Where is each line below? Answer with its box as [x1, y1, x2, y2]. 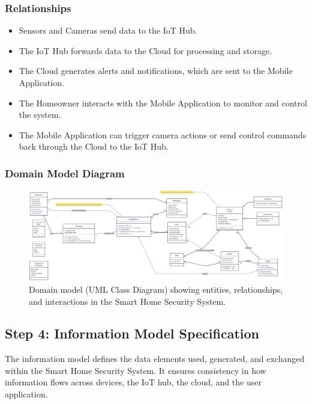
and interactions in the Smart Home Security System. [29, 295, 226, 307]
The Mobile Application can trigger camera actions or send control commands [19, 128, 307, 141]
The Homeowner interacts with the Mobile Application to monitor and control [19, 96, 307, 109]
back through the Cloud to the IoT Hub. [19, 140, 169, 153]
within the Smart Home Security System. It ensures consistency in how [5, 364, 266, 376]
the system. [19, 108, 61, 121]
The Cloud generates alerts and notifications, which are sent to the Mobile [19, 64, 293, 77]
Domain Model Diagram [5, 165, 125, 180]
